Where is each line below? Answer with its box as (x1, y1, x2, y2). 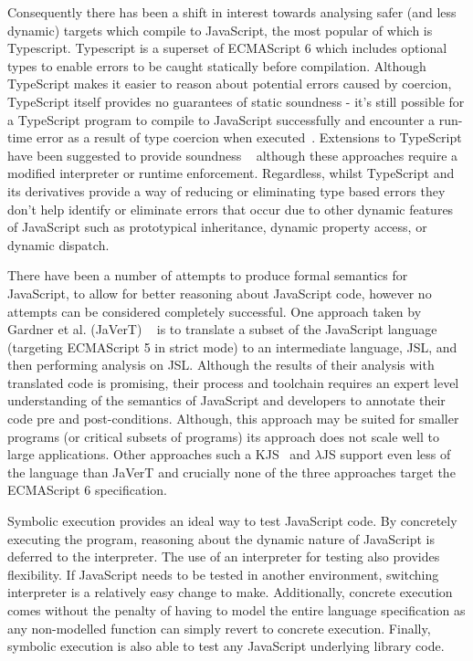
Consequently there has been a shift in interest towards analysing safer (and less (7, 3, 457, 21)
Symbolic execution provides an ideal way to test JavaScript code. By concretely (7, 511, 457, 530)
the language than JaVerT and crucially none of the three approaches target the (7, 462, 456, 481)
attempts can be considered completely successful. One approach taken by (7, 301, 422, 320)
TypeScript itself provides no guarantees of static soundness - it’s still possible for (7, 91, 465, 110)
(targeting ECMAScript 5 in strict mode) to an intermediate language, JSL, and (7, 337, 457, 356)
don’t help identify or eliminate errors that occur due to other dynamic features (7, 199, 454, 218)
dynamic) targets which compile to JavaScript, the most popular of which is (7, 20, 433, 39)
